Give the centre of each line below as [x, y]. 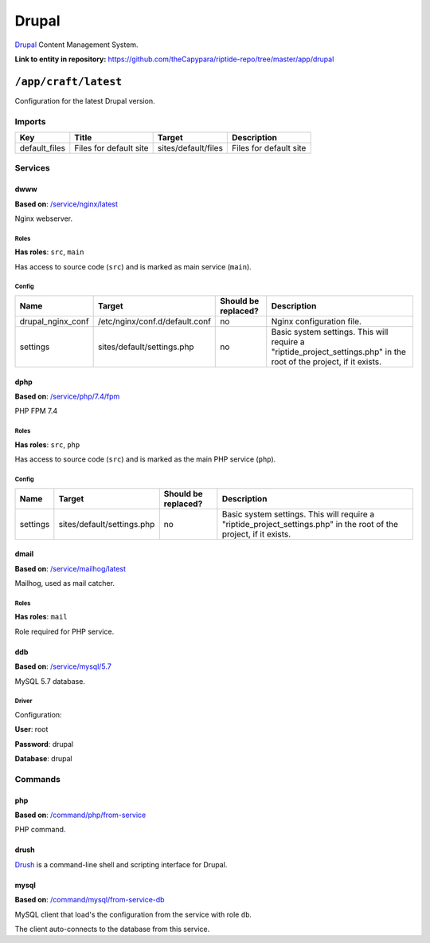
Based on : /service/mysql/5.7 [63, 666]
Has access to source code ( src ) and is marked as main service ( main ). [133, 266]
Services [33, 168]
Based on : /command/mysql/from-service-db [90, 900]
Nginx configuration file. [317, 321]
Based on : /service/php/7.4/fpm [67, 397]
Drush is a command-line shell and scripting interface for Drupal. [121, 864]
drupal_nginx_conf [54, 321]
